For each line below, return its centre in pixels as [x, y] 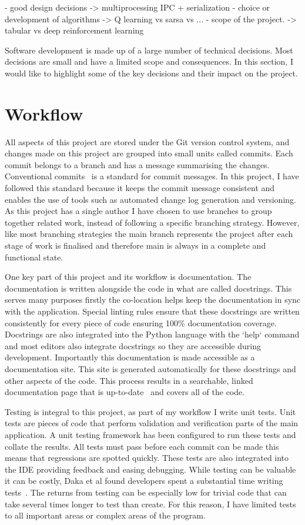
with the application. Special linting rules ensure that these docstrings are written [152, 311]
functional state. [34, 257]
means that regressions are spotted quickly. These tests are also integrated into [147, 458]
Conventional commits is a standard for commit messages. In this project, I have [152, 176]
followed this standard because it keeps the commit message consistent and [140, 188]
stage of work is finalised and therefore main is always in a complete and [135, 245]
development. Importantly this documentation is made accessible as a [130, 357]
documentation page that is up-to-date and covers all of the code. [125, 392]
